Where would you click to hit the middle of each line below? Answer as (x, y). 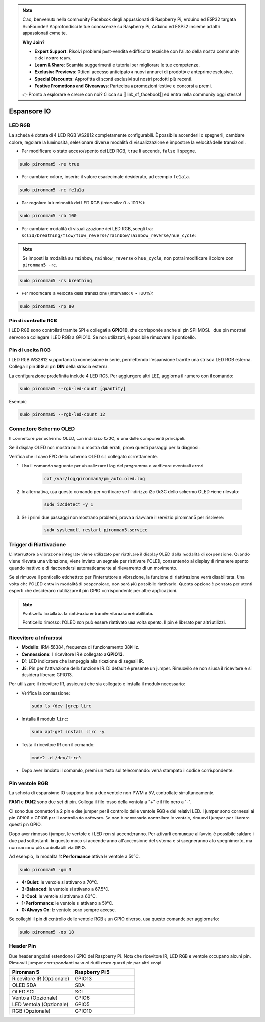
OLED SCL (24, 992)
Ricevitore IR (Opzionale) (41, 979)
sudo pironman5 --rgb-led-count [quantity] (73, 389)
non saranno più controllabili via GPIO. (48, 847)
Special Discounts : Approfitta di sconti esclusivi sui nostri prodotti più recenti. (114, 79)
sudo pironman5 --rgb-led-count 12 (62, 414)
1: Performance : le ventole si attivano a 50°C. (67, 903)
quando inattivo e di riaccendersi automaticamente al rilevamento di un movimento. (93, 568)
